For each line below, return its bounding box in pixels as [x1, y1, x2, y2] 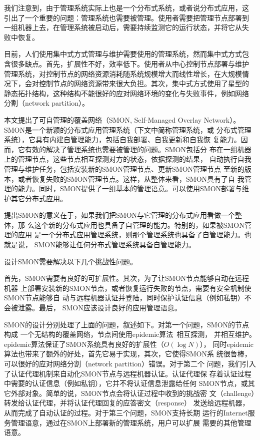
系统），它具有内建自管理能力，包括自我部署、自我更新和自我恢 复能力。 [4, 134, 241, 145]
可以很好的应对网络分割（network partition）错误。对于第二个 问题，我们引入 [4, 358, 256, 368]
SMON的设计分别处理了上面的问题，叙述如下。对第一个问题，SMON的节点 [4, 319, 249, 329]
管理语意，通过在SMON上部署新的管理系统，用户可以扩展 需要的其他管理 [10, 417, 251, 427]
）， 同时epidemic [199, 338, 254, 349]
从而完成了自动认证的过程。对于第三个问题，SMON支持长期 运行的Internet [4, 407, 248, 417]
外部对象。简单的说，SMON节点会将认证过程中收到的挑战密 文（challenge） [10, 387, 255, 398]
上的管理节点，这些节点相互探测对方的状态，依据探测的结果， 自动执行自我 [4, 154, 251, 164]
